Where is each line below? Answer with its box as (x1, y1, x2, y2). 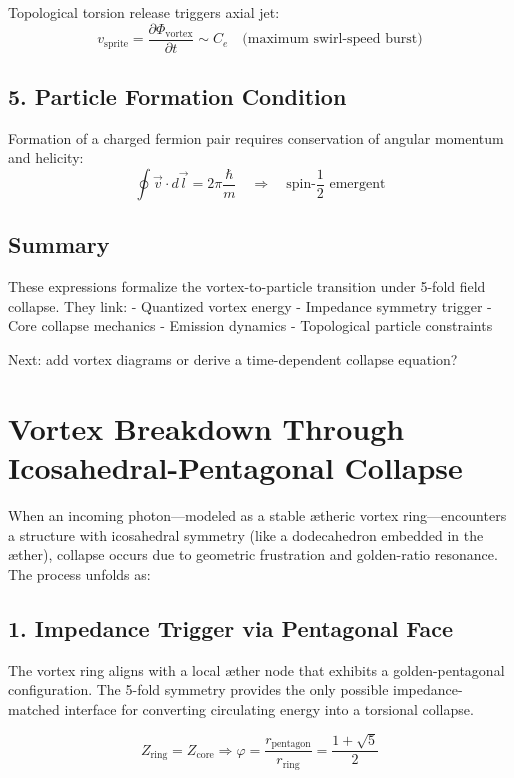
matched (8, 698, 60, 719)
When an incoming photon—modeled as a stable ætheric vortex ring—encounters (8, 504, 507, 525)
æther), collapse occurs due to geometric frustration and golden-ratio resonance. (8, 544, 498, 565)
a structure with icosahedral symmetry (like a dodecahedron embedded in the (8, 524, 484, 545)
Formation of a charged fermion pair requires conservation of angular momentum (8, 127, 504, 148)
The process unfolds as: (8, 563, 151, 584)
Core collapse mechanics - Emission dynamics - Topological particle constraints (8, 315, 493, 336)
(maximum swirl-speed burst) (242, 32, 423, 47)
